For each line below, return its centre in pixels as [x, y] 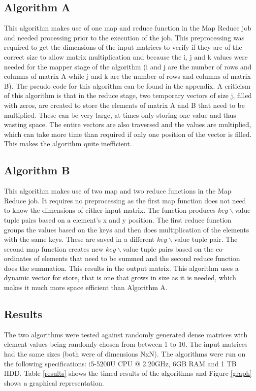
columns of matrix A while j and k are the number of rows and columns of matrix [128, 76]
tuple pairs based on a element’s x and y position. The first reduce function [118, 219]
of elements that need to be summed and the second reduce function [137, 258]
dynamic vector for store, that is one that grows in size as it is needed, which [120, 277]
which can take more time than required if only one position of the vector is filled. [128, 134]
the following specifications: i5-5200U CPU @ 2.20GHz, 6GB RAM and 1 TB [120, 363]
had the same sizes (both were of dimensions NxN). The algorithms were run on [125, 354]
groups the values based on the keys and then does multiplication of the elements [127, 229]
